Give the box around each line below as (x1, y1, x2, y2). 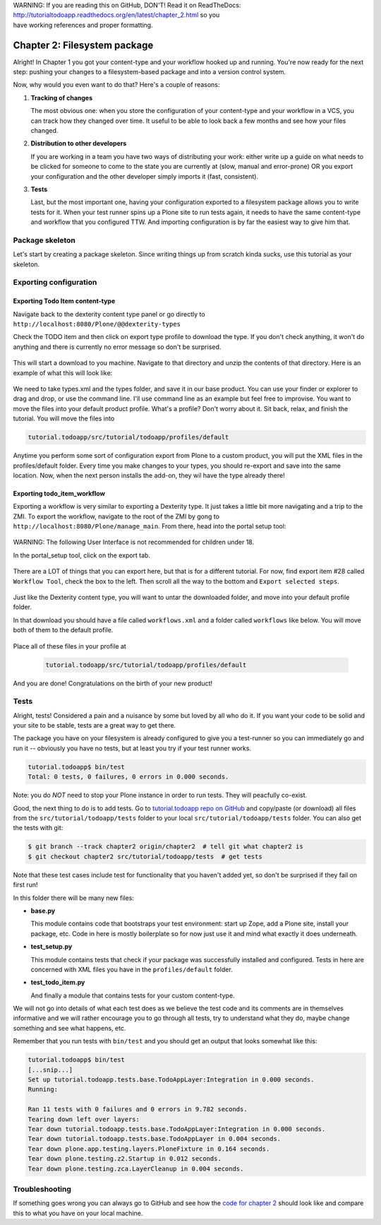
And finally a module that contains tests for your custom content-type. (30, 991, 236, 1000)
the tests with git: (13, 824, 64, 832)
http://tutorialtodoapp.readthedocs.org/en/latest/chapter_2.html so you (13, 11, 220, 19)
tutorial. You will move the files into (13, 414, 115, 423)
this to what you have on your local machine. (13, 1209, 143, 1217)
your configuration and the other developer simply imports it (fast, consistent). (30, 172, 259, 180)
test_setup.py (30, 942, 73, 951)
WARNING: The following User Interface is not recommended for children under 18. (13, 538, 254, 547)
